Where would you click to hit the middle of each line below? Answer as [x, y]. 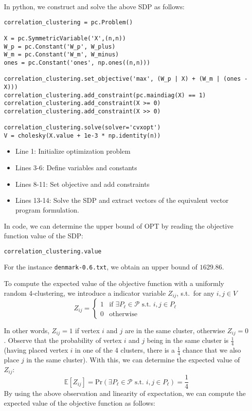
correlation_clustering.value [53, 251]
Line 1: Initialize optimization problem [73, 151]
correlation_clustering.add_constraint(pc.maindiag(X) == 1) [105, 95]
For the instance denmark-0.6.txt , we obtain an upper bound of [101, 267]
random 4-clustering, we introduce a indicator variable [85, 293]
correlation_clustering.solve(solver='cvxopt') [82, 128]
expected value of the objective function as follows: [80, 402]
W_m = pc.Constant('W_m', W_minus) [62, 55]
